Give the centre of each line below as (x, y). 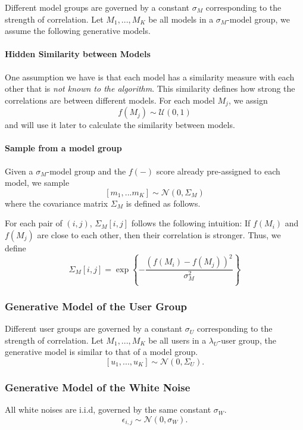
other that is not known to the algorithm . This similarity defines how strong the (150, 88)
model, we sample (37, 183)
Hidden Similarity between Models (78, 54)
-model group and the (86, 171)
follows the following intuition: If (191, 223)
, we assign (248, 100)
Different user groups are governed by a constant (94, 328)
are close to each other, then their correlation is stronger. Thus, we (159, 234)
